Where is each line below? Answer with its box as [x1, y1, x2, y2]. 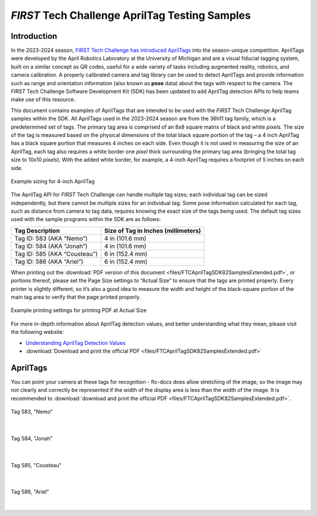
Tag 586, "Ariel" [11, 488, 49, 495]
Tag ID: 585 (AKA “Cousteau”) [14, 250, 98, 258]
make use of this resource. [11, 96, 76, 103]
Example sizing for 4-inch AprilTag [11, 177, 95, 185]
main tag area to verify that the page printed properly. [11, 294, 141, 301]
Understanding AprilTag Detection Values [25, 339, 126, 346]
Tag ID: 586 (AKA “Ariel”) [14, 257, 83, 266]
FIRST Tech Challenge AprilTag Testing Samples [11, 9, 251, 22]
